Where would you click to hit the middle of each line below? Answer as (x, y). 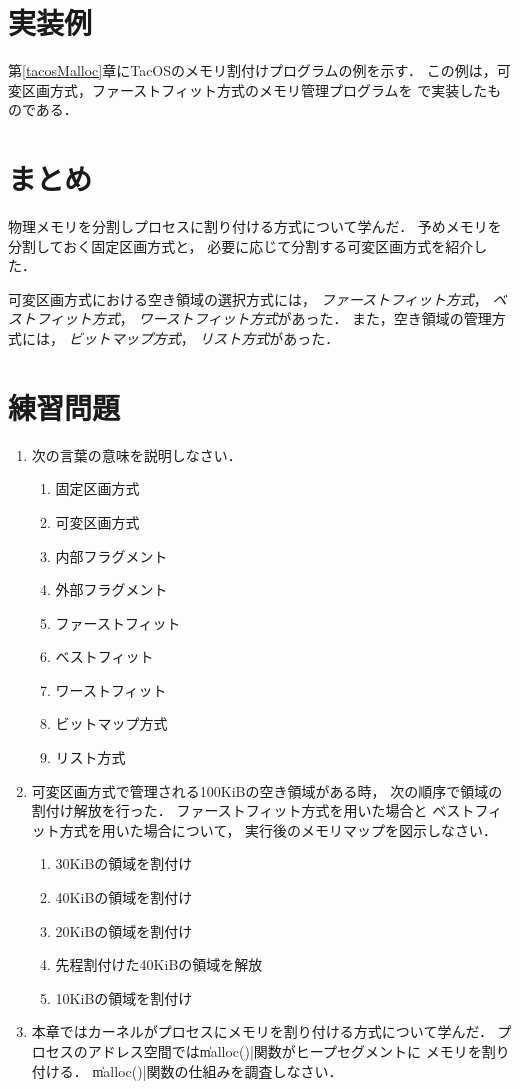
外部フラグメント (111, 589)
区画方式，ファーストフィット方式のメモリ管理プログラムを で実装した (254, 89)
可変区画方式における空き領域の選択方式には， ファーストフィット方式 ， (248, 298)
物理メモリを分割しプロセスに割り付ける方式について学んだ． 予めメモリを (255, 226)
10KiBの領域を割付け (124, 997)
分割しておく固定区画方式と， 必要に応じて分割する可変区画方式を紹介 (241, 245)
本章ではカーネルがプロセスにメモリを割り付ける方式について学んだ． (262, 1031)
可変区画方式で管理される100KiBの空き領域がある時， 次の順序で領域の (267, 790)
